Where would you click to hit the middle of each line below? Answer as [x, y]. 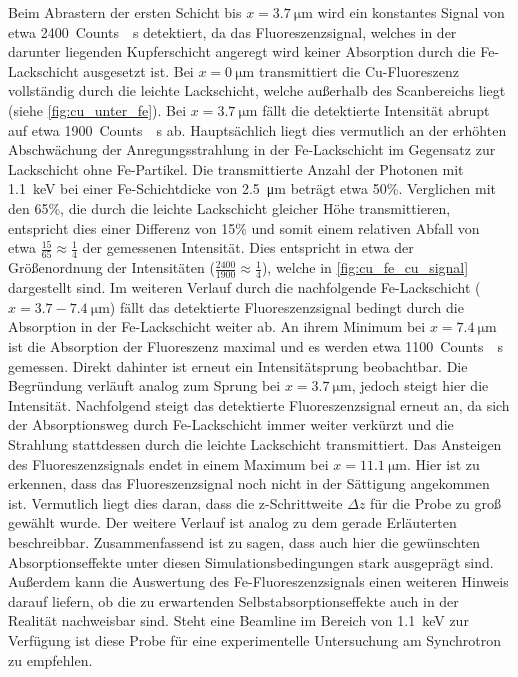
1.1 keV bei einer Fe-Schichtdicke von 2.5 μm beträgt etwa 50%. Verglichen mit [252, 188]
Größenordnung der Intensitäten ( [111, 267]
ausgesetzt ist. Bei [138, 70]
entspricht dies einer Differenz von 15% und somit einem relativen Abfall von [244, 227]
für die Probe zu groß [435, 502]
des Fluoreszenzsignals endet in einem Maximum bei [168, 463]
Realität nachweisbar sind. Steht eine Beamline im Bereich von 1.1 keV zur [238, 620]
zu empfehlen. [50, 659]
